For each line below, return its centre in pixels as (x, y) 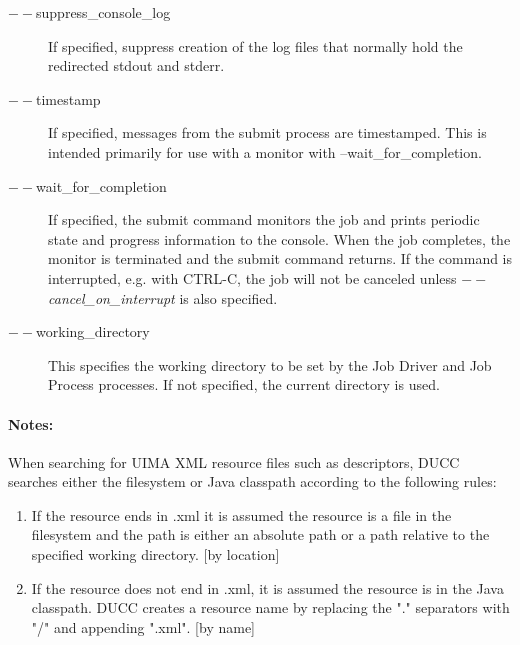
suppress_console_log (103, 12)
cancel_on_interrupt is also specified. (163, 297)
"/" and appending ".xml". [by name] (143, 626)
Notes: (31, 423)
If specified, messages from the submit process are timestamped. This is (267, 132)
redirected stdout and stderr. (136, 65)
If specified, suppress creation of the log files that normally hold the (255, 45)
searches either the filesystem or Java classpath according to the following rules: (252, 481)
